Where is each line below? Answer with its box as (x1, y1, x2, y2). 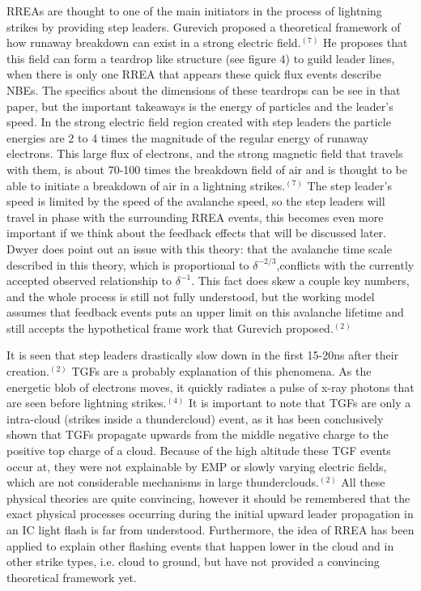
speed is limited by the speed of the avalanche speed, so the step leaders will (6, 193, 385, 210)
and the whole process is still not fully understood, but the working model (6, 287, 375, 304)
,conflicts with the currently (276, 256, 415, 273)
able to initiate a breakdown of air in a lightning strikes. (6, 176, 286, 193)
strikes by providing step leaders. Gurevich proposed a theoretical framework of (6, 18, 401, 35)
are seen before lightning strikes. (6, 394, 167, 411)
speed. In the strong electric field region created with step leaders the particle (6, 113, 391, 130)
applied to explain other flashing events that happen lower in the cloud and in (6, 537, 394, 554)
